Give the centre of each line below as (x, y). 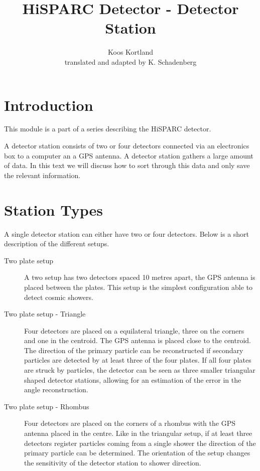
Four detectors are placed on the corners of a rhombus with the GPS (130, 423)
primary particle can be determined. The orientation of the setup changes (137, 453)
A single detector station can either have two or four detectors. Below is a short (127, 233)
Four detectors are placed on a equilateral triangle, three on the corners (134, 330)
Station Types (53, 209)
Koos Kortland (131, 52)
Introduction (49, 105)
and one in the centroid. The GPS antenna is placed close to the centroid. (138, 340)
